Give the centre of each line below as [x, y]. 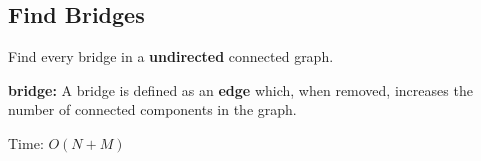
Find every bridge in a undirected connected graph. [171, 56]
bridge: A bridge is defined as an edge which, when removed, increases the [240, 89]
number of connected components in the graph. [152, 109]
